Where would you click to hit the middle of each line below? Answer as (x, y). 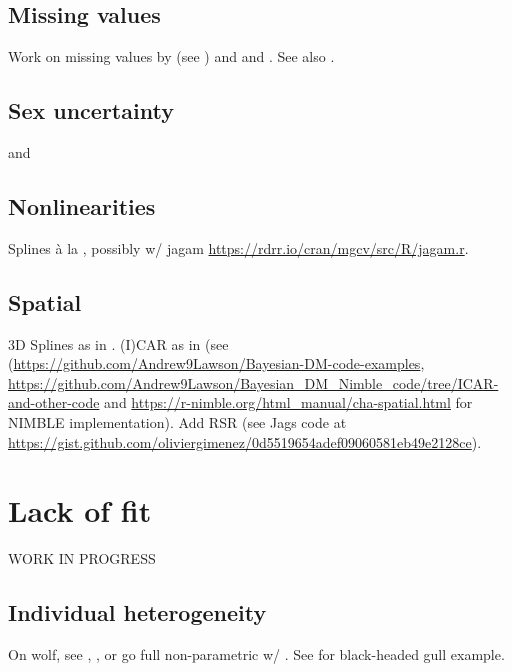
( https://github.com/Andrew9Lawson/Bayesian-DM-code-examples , (216, 363)
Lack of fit (80, 510)
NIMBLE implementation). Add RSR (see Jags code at (177, 421)
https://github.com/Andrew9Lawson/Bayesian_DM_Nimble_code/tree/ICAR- (253, 382)
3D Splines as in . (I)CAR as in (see (118, 343)
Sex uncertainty (91, 110)
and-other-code (54, 402)
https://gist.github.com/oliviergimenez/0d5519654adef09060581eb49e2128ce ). (245, 441)
